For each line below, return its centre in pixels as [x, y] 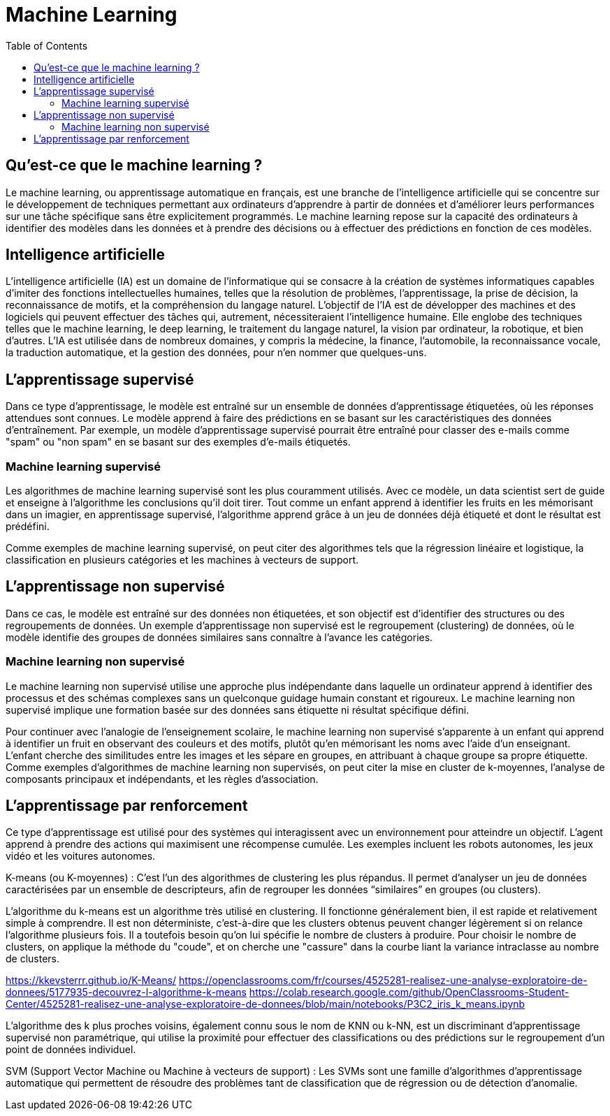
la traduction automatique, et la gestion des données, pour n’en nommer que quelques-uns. [216, 353]
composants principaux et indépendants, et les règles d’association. [162, 779]
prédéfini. [28, 527]
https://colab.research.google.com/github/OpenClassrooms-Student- [409, 992]
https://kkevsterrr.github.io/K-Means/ [91, 981]
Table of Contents [47, 45]
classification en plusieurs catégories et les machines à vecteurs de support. [182, 560]
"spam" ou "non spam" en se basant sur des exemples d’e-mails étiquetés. [178, 442]
